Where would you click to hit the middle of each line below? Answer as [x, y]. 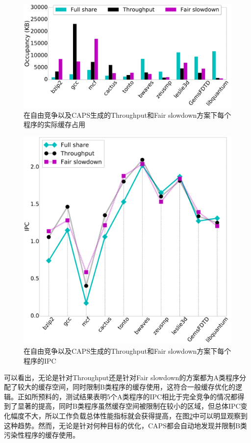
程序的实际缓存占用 [54, 124]
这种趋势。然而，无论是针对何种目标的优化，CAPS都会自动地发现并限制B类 [125, 425]
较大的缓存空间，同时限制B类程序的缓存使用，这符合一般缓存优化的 [126, 387]
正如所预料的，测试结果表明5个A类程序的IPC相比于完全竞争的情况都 [127, 396]
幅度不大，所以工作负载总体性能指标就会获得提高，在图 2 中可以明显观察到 [129, 415]
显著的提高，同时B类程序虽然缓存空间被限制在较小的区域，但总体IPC [129, 406]
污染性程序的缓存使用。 [42, 435]
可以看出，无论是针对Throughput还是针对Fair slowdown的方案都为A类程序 [122, 377]
